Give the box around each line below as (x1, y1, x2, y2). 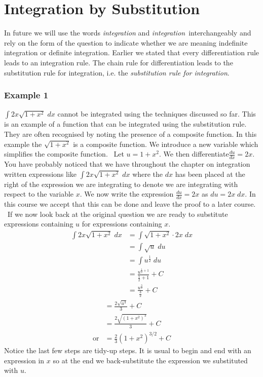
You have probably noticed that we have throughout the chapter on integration (4, 158, 250, 169)
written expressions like (4, 168, 77, 179)
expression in (4, 355, 45, 365)
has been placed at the (175, 168, 245, 179)
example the (4, 138, 42, 149)
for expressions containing (82, 218, 162, 229)
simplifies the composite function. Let (4, 148, 124, 159)
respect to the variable (4, 188, 74, 199)
